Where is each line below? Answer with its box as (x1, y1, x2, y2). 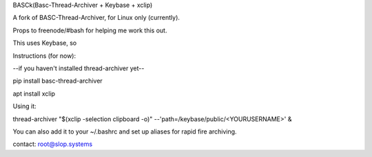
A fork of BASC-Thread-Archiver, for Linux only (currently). (12, 14, 180, 22)
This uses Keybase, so (12, 39, 77, 48)
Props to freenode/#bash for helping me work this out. (12, 26, 167, 34)
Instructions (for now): (12, 52, 76, 60)
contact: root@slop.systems (12, 140, 93, 148)
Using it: (12, 102, 37, 110)
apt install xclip (12, 90, 55, 98)
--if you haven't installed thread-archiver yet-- (12, 64, 145, 72)
